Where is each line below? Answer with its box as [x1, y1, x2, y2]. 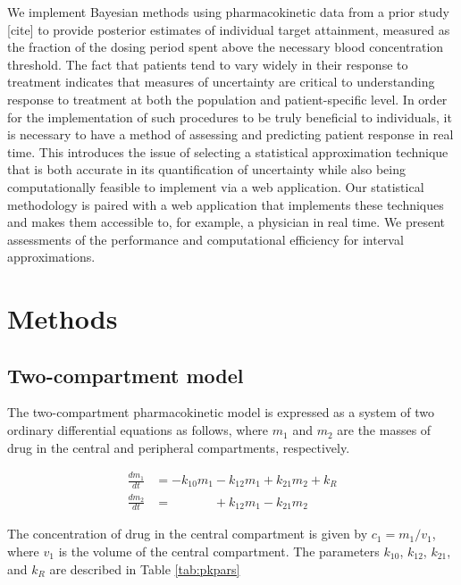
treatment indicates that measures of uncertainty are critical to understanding [7, 72, 435, 91]
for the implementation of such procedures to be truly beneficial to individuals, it [7, 107, 452, 126]
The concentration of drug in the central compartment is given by [7, 524, 368, 543]
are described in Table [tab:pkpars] [49, 559, 240, 578]
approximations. [7, 247, 96, 266]
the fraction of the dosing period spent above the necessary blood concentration [7, 38, 444, 56]
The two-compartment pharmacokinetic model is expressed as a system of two [7, 403, 435, 422]
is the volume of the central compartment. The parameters [58, 542, 380, 561]
